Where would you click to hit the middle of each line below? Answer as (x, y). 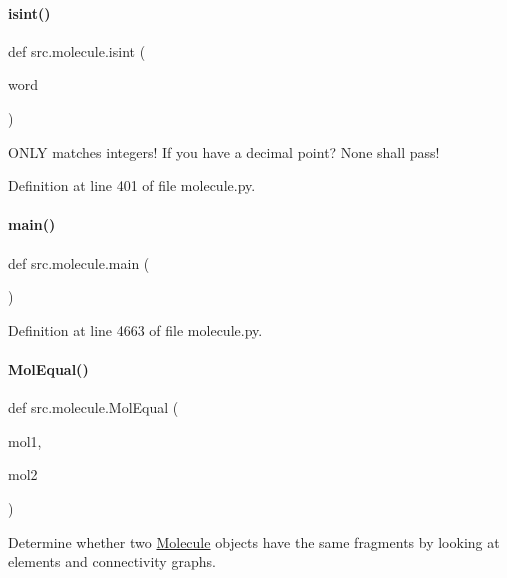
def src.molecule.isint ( (77, 50)
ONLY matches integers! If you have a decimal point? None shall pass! (224, 151)
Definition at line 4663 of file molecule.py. (135, 329)
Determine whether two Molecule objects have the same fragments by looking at (254, 541)
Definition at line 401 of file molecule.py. (132, 185)
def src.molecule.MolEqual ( (93, 407)
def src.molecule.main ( (79, 262)
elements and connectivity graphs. (112, 561)
